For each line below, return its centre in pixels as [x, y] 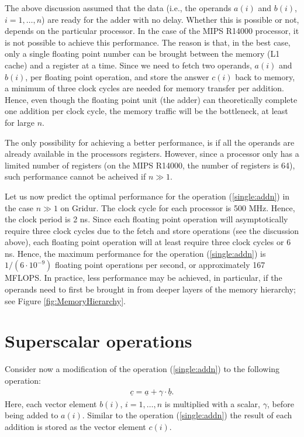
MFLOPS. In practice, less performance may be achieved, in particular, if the [144, 278]
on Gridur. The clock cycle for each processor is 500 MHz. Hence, [178, 207]
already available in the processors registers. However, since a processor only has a [152, 154]
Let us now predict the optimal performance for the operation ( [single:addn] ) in [147, 196]
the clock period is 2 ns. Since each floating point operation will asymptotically [146, 219]
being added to [32, 415]
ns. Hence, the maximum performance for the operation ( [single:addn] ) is [135, 253]
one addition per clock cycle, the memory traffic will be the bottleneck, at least [146, 111]
